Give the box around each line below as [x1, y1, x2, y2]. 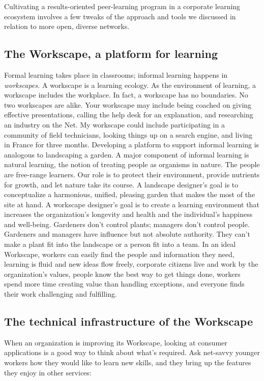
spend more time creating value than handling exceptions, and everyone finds [4, 278, 245, 289]
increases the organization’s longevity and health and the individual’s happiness [4, 209, 253, 219]
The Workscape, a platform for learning [4, 46, 218, 61]
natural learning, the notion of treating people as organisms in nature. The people [4, 159, 260, 170]
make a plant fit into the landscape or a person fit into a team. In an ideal [4, 239, 236, 249]
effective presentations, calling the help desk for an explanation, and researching [4, 109, 253, 120]
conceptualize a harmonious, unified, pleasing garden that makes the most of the [4, 189, 255, 200]
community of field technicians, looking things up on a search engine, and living [4, 129, 253, 140]
